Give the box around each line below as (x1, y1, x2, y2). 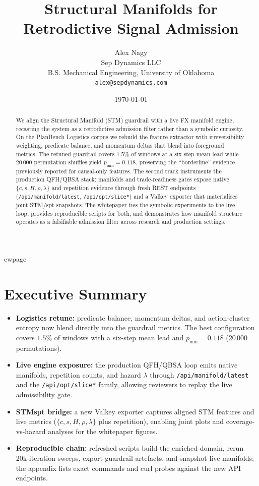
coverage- (226, 416, 255, 427)
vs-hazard (16, 426, 46, 436)
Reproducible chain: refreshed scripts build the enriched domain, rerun (16, 443, 244, 453)
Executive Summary (4, 283, 147, 303)
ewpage (4, 253, 27, 264)
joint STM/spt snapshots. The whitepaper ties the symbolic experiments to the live (16, 200, 235, 209)
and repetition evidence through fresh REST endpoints (51, 184, 196, 192)
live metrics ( (16, 416, 57, 427)
